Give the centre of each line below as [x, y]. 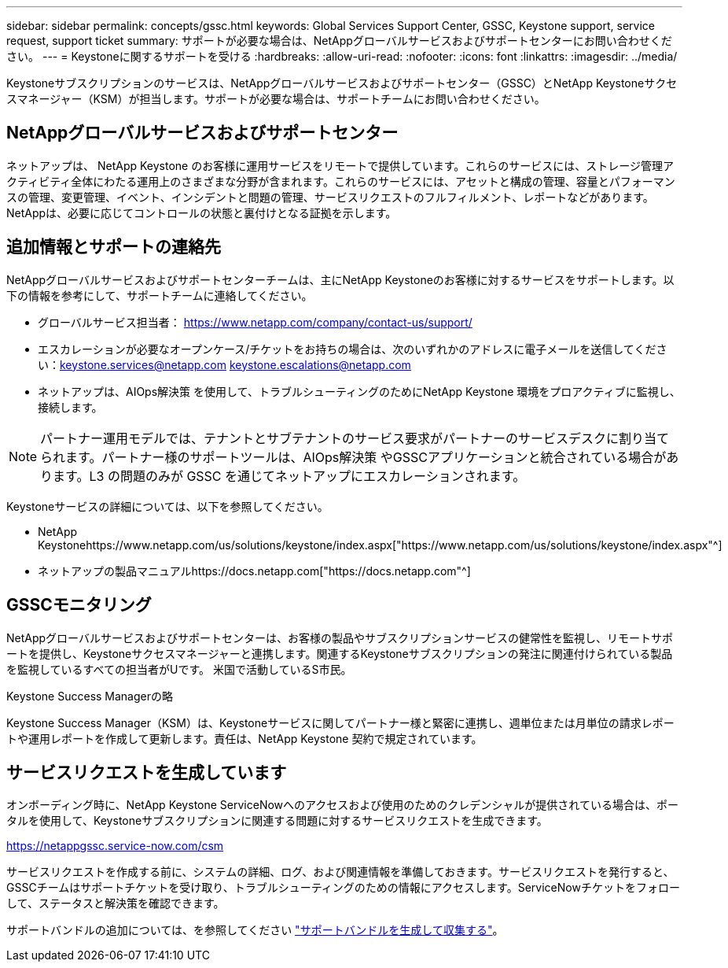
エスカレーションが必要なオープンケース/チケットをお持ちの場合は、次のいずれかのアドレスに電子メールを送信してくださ [353, 349]
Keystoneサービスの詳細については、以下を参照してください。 [167, 506]
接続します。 [70, 407]
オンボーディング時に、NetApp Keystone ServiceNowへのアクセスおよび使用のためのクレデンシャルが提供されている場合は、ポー [342, 805]
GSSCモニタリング [79, 605]
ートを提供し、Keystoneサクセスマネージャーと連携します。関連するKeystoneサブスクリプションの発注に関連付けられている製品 [340, 653]
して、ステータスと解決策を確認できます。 [116, 903]
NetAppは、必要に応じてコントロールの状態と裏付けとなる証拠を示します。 [202, 212]
